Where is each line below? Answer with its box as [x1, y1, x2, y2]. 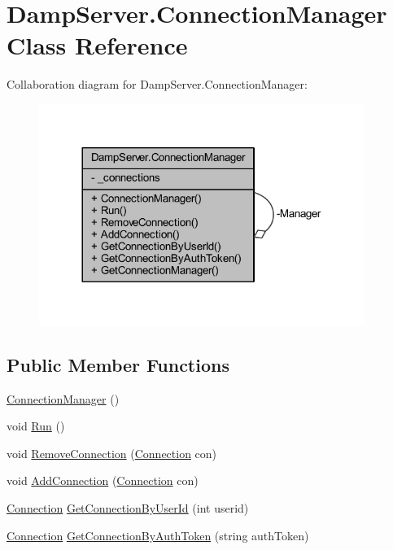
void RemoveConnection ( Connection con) [7, 444, 217, 461]
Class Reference [7, 28, 188, 62]
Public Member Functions [7, 351, 229, 377]
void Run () [7, 417, 65, 434]
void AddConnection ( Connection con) [7, 472, 199, 489]
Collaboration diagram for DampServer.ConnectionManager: [7, 76, 308, 93]
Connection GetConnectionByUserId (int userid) [7, 500, 249, 517]
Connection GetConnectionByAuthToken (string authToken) [7, 526, 309, 543]
